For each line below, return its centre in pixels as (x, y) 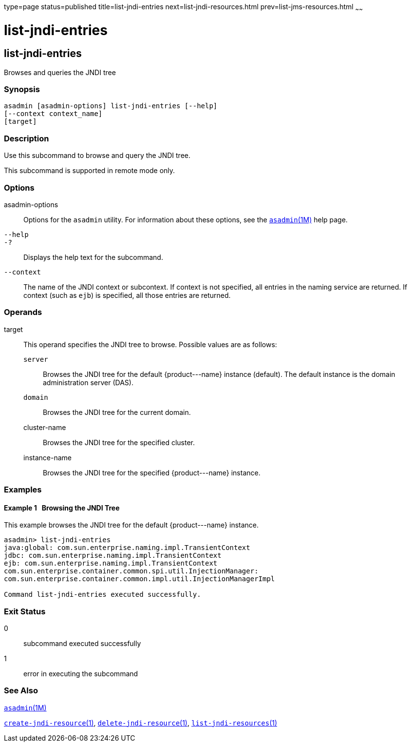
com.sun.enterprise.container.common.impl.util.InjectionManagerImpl (140, 579)
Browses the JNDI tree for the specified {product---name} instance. (152, 472)
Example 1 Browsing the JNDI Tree (62, 508)
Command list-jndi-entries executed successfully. (103, 595)
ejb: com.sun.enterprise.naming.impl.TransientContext (111, 563)
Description (27, 138)
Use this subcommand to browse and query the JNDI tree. (97, 156)
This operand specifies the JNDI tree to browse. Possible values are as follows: (150, 344)
